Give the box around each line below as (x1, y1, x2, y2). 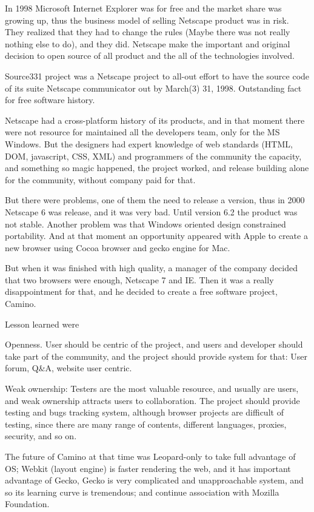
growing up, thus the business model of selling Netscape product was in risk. (5, 13, 289, 26)
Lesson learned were (5, 317, 79, 330)
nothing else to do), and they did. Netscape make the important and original (5, 37, 290, 50)
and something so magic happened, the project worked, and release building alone (5, 161, 309, 174)
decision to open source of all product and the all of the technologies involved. (5, 49, 295, 62)
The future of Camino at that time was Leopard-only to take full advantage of (5, 450, 296, 462)
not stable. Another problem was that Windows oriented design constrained (5, 217, 286, 230)
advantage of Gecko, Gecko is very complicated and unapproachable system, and (5, 474, 304, 487)
